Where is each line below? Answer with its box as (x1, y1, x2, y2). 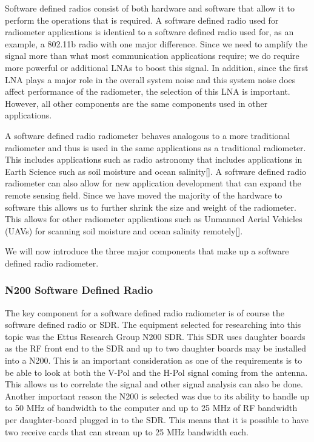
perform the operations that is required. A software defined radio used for (5, 13, 279, 26)
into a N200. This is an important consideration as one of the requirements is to (5, 354, 302, 367)
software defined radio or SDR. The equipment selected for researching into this (5, 318, 301, 331)
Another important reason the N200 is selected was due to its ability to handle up (5, 389, 310, 402)
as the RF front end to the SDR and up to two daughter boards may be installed (5, 342, 306, 355)
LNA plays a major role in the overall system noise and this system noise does (5, 73, 296, 86)
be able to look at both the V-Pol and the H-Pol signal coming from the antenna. (5, 365, 308, 378)
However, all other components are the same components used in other (5, 97, 268, 109)
